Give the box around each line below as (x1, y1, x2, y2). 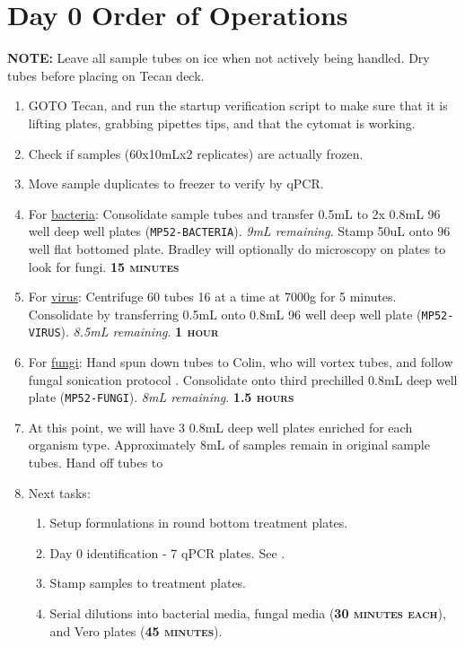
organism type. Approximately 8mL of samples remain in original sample (28, 435, 430, 454)
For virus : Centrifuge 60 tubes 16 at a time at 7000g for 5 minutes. (28, 287, 397, 306)
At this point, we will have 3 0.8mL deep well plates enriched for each (28, 417, 413, 436)
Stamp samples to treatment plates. (49, 573, 247, 592)
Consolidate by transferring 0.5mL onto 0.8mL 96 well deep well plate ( (28, 304, 422, 323)
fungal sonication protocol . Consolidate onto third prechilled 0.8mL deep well (28, 370, 458, 389)
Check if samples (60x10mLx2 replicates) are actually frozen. (28, 144, 364, 162)
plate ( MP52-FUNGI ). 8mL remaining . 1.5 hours (28, 388, 294, 407)
